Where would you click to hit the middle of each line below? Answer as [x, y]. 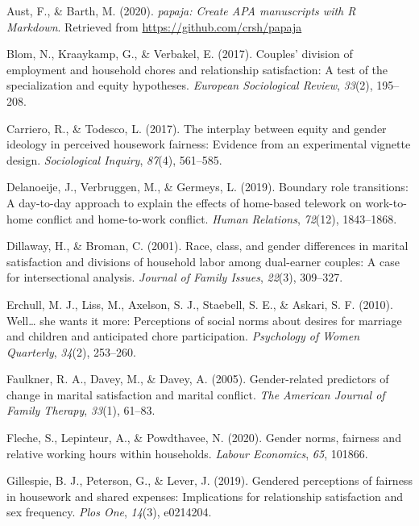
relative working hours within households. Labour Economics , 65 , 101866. [187, 453]
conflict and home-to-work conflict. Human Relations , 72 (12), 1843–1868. [217, 218]
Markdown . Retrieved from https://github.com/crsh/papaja [154, 26]
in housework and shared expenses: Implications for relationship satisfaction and [205, 496]
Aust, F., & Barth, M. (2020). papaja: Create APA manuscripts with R [181, 10]
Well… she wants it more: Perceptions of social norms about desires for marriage [204, 320]
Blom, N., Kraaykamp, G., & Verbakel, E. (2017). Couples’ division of [180, 54]
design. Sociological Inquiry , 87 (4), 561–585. [114, 159]
